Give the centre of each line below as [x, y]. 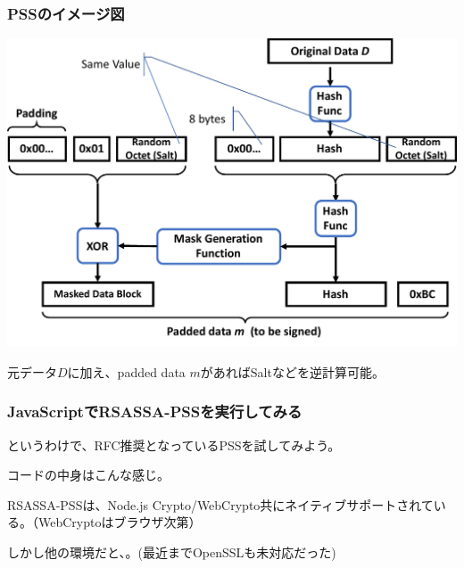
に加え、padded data [126, 371]
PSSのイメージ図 [66, 13]
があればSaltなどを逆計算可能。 [292, 371]
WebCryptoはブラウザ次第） [120, 522]
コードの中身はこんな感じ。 [88, 475]
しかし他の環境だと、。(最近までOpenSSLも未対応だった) [172, 552]
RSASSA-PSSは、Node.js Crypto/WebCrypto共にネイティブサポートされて [220, 504]
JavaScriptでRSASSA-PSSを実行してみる [155, 412]
